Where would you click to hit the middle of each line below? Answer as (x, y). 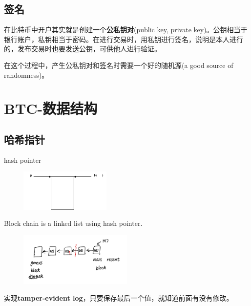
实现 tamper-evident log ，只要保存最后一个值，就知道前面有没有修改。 (119, 297)
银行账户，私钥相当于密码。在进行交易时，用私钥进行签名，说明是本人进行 (124, 39)
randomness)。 (26, 75)
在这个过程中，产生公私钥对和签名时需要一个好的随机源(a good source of (119, 65)
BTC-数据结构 (51, 108)
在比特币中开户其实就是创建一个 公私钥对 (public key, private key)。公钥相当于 (126, 30)
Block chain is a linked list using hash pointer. (73, 223)
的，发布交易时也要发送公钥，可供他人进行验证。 (83, 49)
